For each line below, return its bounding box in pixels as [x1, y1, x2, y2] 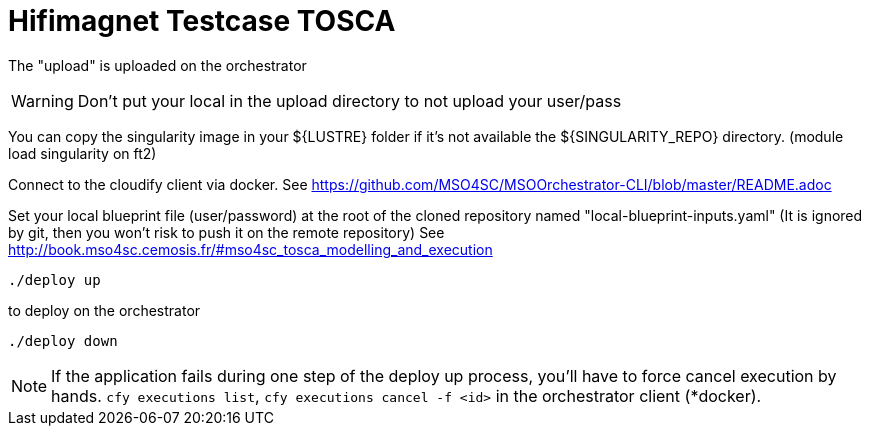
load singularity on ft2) [8, 144, 157, 162]
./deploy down [8, 332, 118, 349]
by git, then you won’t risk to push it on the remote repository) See [8, 223, 445, 241]
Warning [11, 90, 74, 111]
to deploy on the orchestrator [8, 301, 201, 319]
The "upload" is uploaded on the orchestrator [8, 56, 307, 74]
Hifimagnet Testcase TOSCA [8, 4, 396, 38]
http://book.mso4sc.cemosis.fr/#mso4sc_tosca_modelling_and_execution [8, 240, 493, 258]
